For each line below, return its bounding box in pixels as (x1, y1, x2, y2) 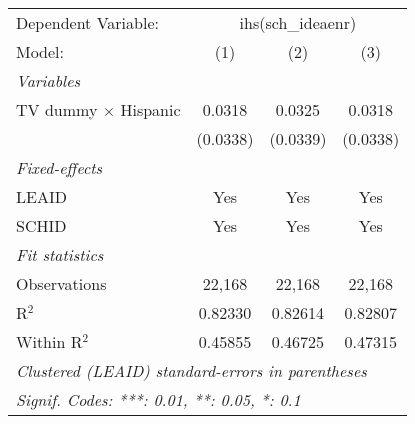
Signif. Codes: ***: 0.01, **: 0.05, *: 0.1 (16, 388, 301, 411)
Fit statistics (16, 243, 104, 266)
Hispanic (120, 98, 181, 121)
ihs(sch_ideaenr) (239, 11, 357, 34)
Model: (16, 40, 65, 63)
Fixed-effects (16, 156, 103, 179)
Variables (16, 69, 81, 92)
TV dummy (16, 98, 98, 121)
